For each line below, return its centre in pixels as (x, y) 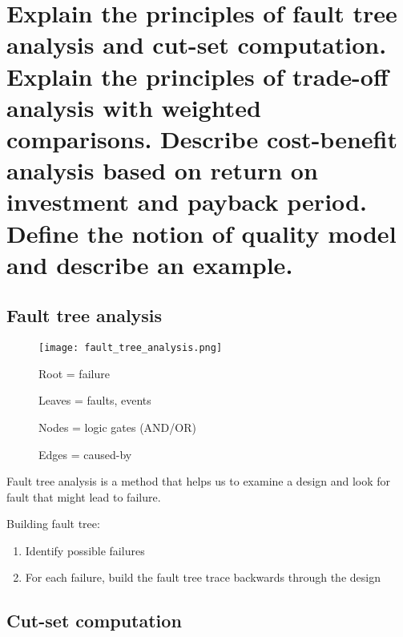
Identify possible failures (85, 550)
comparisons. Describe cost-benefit (202, 138)
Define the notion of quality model (201, 233)
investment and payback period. (187, 202)
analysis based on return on (162, 170)
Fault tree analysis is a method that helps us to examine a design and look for (199, 481)
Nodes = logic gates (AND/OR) (117, 427)
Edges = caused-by (85, 454)
